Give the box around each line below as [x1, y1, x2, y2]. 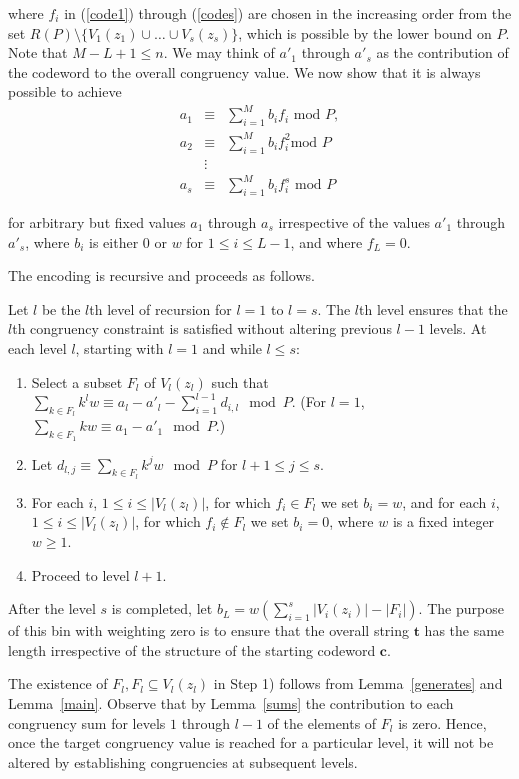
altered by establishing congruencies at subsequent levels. [8, 751, 358, 772]
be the [41, 298, 81, 319]
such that [211, 371, 269, 392]
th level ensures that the [359, 298, 508, 319]
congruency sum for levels [8, 712, 166, 733]
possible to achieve [8, 81, 122, 102]
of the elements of [267, 712, 377, 733]
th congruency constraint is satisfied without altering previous [12, 318, 392, 339]
